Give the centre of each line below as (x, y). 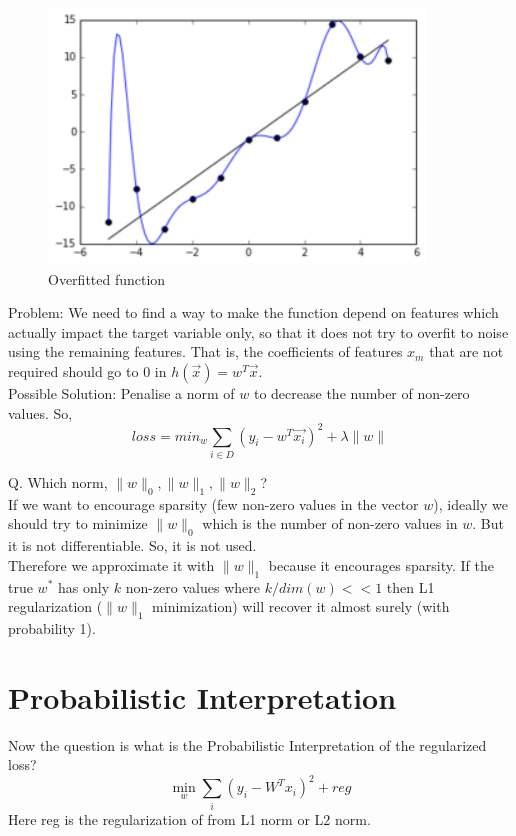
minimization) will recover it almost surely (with (301, 606)
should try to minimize (78, 523)
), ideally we (470, 503)
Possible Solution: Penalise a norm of (121, 392)
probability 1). (52, 627)
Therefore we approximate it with (111, 564)
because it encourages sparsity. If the (381, 564)
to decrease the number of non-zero (361, 392)
